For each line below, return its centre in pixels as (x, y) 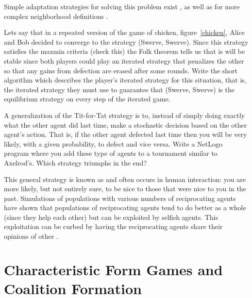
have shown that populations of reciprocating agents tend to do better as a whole (125, 207)
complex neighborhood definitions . (56, 16)
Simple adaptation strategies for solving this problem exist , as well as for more (122, 6)
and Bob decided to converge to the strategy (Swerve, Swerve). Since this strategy (126, 41)
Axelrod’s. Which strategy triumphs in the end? (75, 162)
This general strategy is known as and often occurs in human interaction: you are (125, 179)
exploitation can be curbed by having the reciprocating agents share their (113, 226)
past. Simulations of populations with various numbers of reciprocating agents (120, 198)
